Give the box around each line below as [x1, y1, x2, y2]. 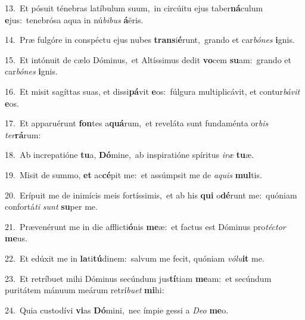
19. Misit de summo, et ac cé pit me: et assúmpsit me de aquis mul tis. [5, 168, 262, 181]
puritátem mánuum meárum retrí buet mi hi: [5, 284, 164, 296]
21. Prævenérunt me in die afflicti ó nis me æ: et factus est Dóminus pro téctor [5, 220, 286, 232]
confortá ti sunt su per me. [5, 200, 98, 213]
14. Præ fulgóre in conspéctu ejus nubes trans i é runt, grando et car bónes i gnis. [5, 33, 295, 46]
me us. [5, 232, 27, 244]
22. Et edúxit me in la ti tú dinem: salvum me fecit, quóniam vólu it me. [5, 251, 264, 264]
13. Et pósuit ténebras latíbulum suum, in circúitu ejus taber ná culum [5, 2, 263, 14]
